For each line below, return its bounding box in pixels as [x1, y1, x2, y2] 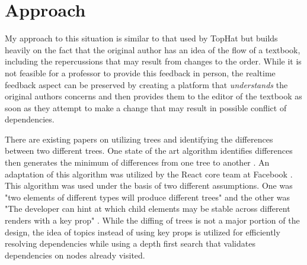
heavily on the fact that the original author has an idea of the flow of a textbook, [5, 43, 300, 56]
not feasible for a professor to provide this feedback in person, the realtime [5, 66, 276, 79]
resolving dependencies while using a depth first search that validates [5, 237, 255, 250]
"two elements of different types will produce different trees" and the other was [5, 190, 290, 203]
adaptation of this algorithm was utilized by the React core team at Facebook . [5, 167, 293, 180]
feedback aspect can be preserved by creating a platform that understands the [5, 78, 288, 91]
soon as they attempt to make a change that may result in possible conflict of [5, 101, 287, 114]
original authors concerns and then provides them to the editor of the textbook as [5, 90, 302, 102]
